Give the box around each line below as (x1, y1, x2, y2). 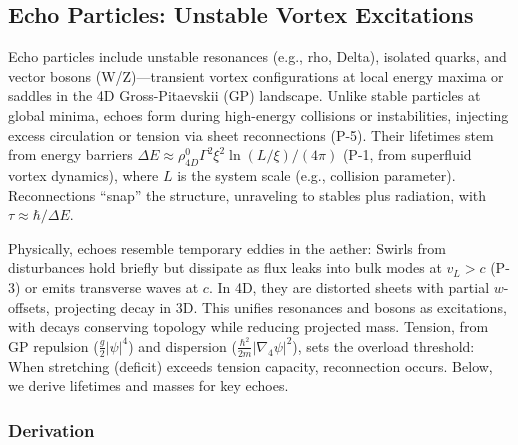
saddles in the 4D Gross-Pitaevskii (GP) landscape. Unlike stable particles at (8, 85, 481, 106)
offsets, (8, 296, 50, 317)
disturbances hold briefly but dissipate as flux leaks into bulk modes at (8, 257, 442, 278)
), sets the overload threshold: (292, 335, 475, 356)
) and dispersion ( (128, 335, 237, 356)
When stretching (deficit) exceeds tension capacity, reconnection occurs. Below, (8, 355, 493, 376)
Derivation (8, 417, 95, 442)
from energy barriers (8, 144, 133, 165)
